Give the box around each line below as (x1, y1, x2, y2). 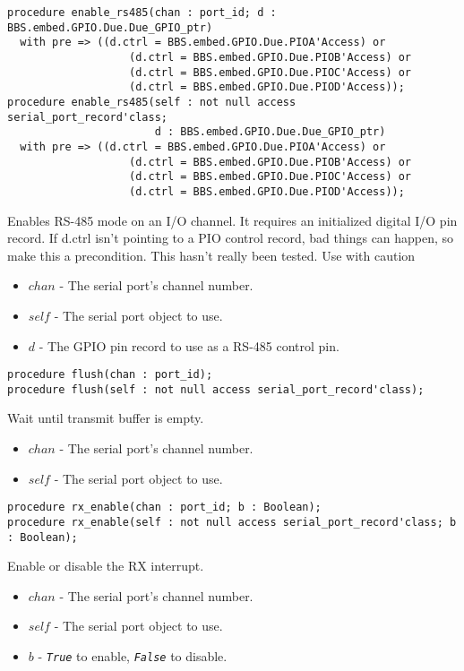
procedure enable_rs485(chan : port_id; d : (7, 6, 277, 19)
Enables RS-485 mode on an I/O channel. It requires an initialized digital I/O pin (7, 211, 458, 229)
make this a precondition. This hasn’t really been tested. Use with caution (7, 245, 416, 264)
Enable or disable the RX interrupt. (7, 556, 204, 575)
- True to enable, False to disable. (38, 646, 228, 665)
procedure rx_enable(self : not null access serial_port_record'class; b (7, 515, 457, 529)
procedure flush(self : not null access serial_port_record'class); (7, 383, 425, 396)
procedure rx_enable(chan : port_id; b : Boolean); (7, 501, 322, 514)
